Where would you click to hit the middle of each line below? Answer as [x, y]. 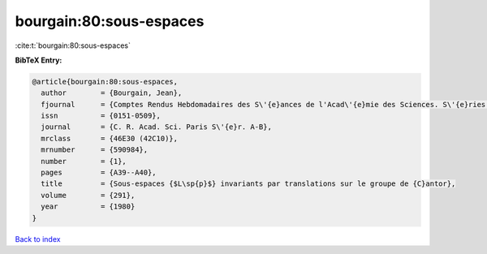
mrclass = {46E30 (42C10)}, [110, 138]
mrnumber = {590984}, [95, 150]
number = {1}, [84, 161]
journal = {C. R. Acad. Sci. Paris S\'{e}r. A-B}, [156, 127]
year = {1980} [88, 207]
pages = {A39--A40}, [99, 173]
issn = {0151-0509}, [101, 116]
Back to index [38, 239]
